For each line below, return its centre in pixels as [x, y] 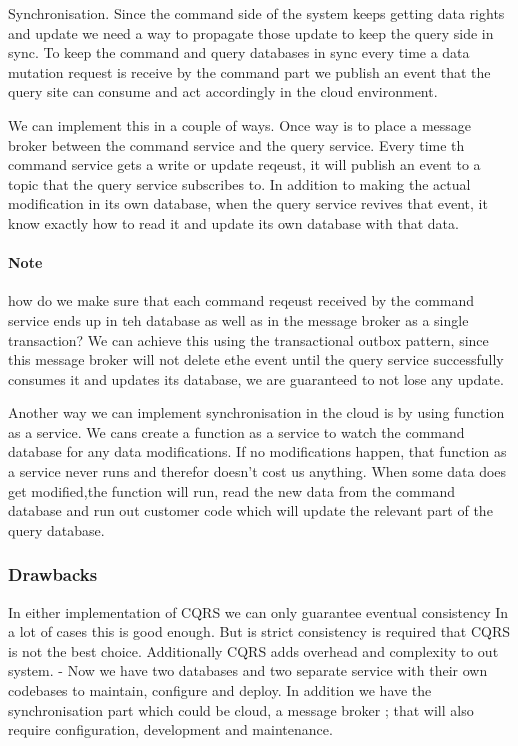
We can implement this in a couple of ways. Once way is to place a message [240, 124]
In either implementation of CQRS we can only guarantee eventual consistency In [258, 611]
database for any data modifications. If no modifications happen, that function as [257, 451]
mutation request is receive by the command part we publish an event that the [249, 71]
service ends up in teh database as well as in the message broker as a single [238, 319]
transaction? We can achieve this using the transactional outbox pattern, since [248, 339]
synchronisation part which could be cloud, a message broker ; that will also [241, 709]
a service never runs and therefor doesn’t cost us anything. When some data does [257, 471]
